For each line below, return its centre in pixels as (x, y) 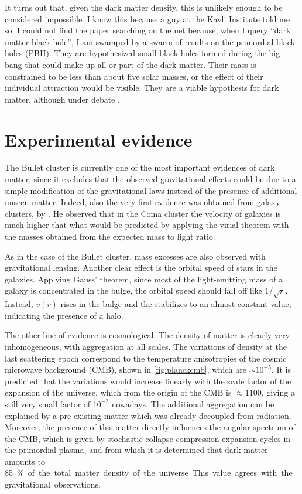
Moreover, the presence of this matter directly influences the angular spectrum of (150, 427)
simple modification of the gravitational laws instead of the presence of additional (151, 190)
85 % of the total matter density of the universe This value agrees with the (149, 473)
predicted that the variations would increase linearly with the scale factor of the (148, 381)
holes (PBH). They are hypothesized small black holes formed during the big (143, 53)
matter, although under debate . (62, 99)
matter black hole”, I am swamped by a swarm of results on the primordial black (150, 41)
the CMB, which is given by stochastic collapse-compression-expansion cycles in (148, 438)
